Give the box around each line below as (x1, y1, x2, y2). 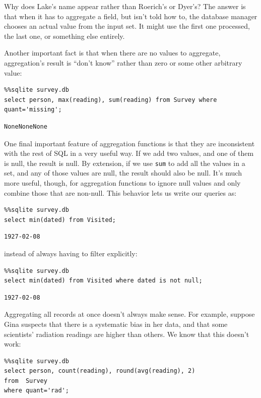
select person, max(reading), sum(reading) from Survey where (4, 96, 217, 103)
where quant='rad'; (4, 387, 69, 394)
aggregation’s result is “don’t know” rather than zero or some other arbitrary (4, 57, 242, 68)
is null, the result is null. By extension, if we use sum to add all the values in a (4, 157, 245, 168)
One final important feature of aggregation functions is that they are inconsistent (4, 138, 255, 148)
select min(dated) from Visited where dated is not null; (4, 277, 203, 285)
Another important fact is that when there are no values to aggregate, (4, 47, 221, 58)
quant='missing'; (4, 106, 62, 113)
